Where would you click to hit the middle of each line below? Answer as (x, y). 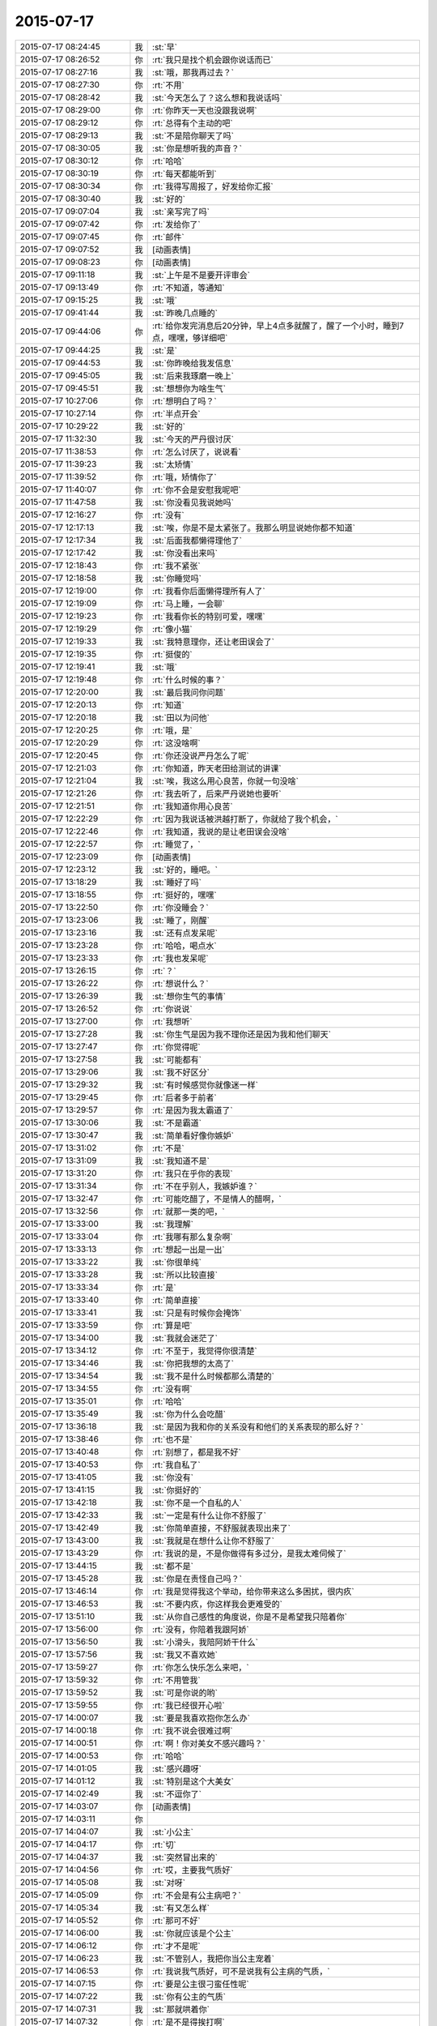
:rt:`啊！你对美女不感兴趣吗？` (209, 1743)
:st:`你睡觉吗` (177, 578)
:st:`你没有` (173, 1477)
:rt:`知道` (169, 705)
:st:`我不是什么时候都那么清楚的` (214, 1376)
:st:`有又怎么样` (181, 1908)
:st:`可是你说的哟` (185, 1692)
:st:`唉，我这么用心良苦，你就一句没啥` (226, 780)
